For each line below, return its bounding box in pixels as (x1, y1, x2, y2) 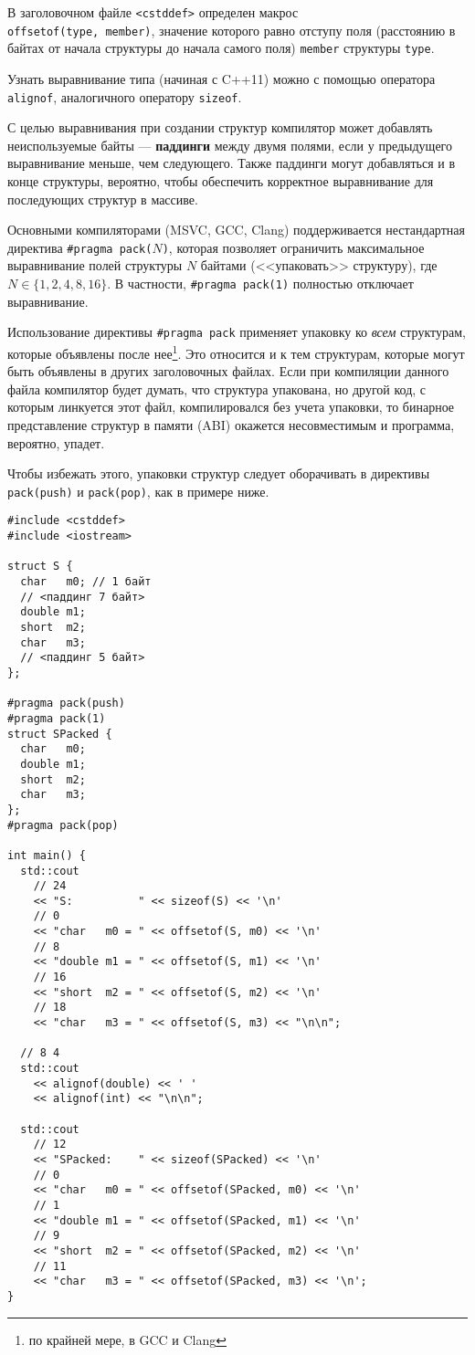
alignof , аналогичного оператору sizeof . (7, 87, 242, 106)
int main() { (7, 848, 86, 862)
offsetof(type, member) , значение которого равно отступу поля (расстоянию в (7, 20, 456, 39)
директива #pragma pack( (7, 237, 153, 257)
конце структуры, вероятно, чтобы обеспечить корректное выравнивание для (7, 172, 434, 190)
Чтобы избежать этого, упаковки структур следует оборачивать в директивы (7, 464, 430, 483)
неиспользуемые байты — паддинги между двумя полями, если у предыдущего (7, 135, 452, 154)
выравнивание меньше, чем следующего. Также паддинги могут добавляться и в (7, 153, 456, 173)
